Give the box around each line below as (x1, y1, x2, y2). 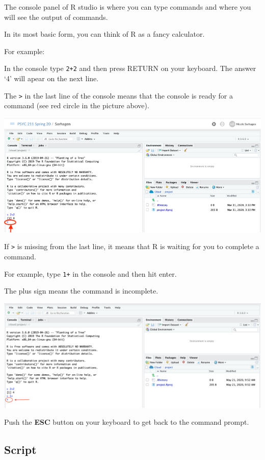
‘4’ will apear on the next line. (4, 73, 99, 84)
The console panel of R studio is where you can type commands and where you (4, 2, 251, 12)
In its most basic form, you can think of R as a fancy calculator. (4, 29, 205, 39)
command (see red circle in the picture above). (4, 100, 149, 111)
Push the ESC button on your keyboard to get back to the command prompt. (4, 417, 249, 427)
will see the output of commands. (4, 11, 108, 22)
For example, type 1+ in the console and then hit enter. (4, 268, 177, 279)
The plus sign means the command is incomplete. (4, 285, 158, 296)
